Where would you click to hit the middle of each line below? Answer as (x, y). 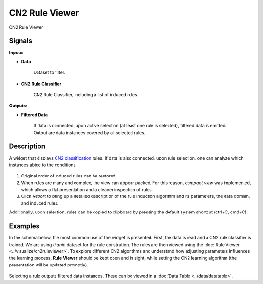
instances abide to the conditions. (43, 165)
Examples (24, 226)
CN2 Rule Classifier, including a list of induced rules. (86, 95)
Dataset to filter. (49, 72)
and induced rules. (40, 203)
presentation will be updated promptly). (49, 265)
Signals (21, 41)
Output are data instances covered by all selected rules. (89, 133)
